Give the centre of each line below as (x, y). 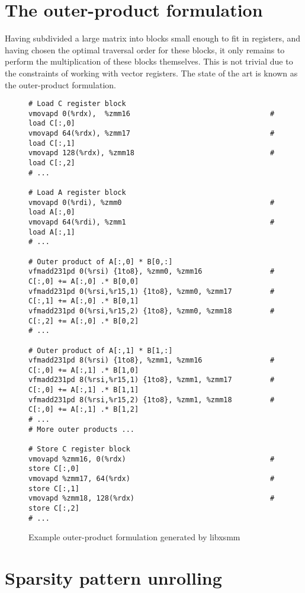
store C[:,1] (54, 488)
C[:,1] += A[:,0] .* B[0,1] (84, 301)
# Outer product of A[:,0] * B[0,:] (101, 262)
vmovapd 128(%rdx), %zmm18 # (152, 153)
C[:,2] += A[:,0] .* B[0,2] (84, 321)
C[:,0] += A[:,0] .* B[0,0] (84, 281)
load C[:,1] (52, 143)
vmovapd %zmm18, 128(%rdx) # (152, 499)
